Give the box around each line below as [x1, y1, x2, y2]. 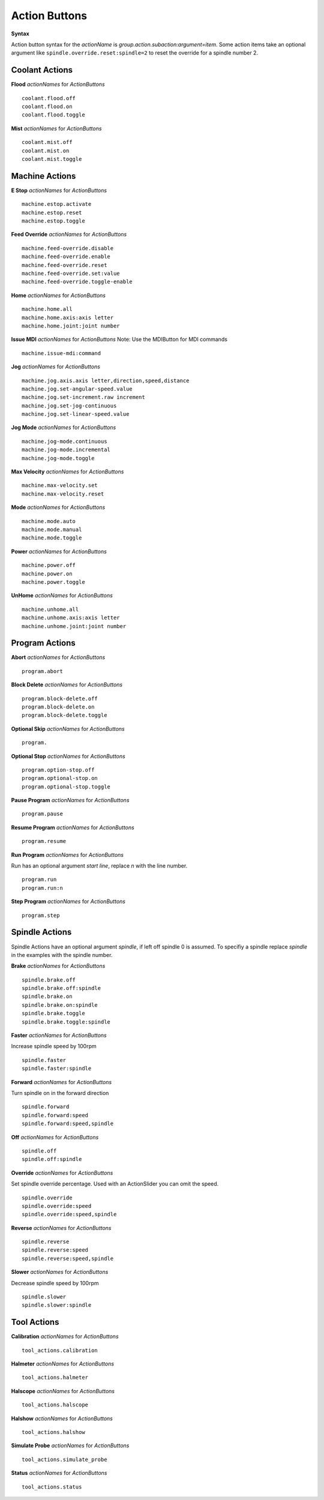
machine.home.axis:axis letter [22, 314, 114, 321]
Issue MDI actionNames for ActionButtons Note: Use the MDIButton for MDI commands [11, 336, 228, 343]
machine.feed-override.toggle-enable [22, 278, 133, 285]
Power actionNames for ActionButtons [11, 548, 107, 555]
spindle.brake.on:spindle [22, 1001, 98, 1008]
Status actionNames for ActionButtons [11, 1469, 107, 1477]
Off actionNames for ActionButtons [11, 1133, 99, 1141]
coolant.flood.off [22, 95, 76, 101]
